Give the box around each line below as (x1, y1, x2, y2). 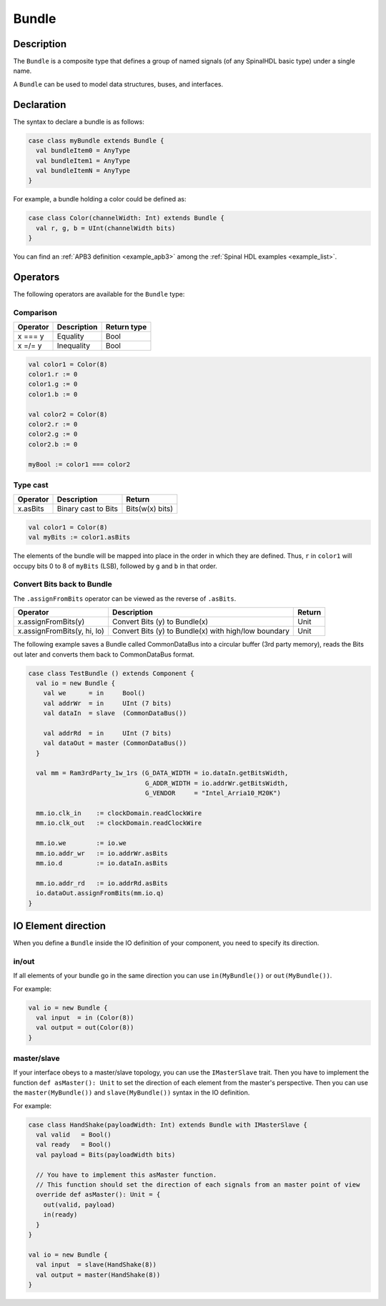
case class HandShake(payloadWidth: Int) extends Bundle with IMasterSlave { (28, 1120, 307, 1129)
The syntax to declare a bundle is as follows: (13, 117, 144, 126)
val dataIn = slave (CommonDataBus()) (43, 709, 187, 717)
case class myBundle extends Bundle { (28, 136, 164, 144)
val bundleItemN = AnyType (36, 166, 131, 174)
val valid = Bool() (36, 1131, 112, 1139)
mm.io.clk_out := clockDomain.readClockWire (36, 819, 202, 827)
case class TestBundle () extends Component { (28, 669, 194, 677)
